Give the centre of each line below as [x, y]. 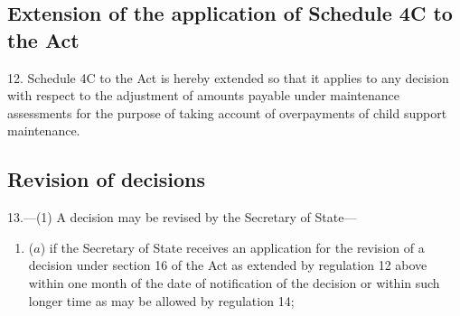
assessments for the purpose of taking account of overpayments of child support [227, 112]
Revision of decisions [107, 179]
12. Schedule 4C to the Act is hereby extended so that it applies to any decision [228, 77]
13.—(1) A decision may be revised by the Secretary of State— [182, 217]
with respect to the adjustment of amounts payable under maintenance [203, 95]
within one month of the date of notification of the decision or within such [234, 282]
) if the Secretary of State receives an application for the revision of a [232, 247]
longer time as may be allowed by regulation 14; [161, 300]
